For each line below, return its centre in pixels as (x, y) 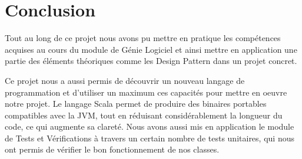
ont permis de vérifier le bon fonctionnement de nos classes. (112, 149)
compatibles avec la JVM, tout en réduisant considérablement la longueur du (144, 115)
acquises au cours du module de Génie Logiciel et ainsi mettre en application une (151, 49)
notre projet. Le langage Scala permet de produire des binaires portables (136, 104)
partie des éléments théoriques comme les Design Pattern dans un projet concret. (151, 61)
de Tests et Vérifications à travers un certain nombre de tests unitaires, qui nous (150, 138)
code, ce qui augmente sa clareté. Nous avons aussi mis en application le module (150, 126)
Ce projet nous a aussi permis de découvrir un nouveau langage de (125, 80)
